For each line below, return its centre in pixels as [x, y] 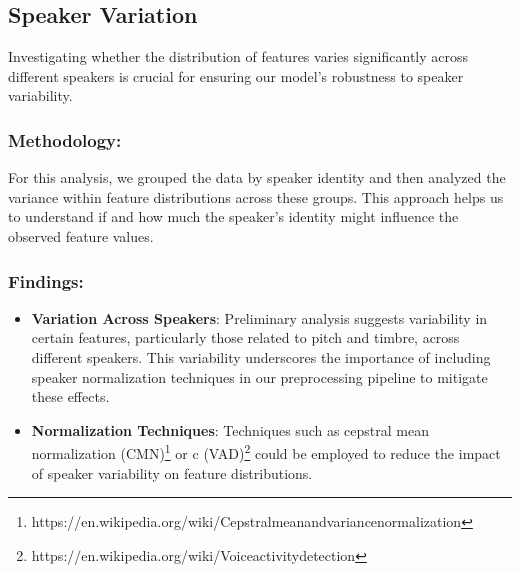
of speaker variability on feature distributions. [172, 472]
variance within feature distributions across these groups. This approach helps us [256, 196]
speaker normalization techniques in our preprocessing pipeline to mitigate [259, 376]
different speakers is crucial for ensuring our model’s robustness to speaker [236, 75]
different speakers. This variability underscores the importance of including [261, 356]
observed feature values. [81, 235]
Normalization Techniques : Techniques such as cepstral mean [230, 429]
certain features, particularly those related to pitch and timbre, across [245, 337]
